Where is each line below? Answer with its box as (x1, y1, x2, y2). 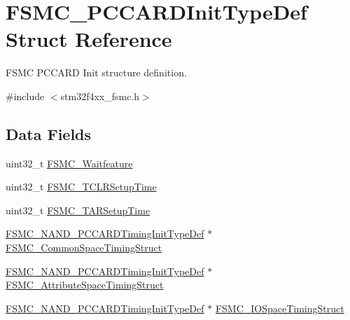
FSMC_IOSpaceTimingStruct (215, 300, 344, 315)
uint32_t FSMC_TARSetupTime (6, 202, 150, 217)
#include (6, 88, 45, 103)
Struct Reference (6, 25, 172, 53)
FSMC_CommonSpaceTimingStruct (6, 240, 162, 255)
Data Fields (6, 123, 92, 144)
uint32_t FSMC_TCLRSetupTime (6, 179, 157, 194)
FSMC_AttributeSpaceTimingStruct (6, 277, 164, 292)
